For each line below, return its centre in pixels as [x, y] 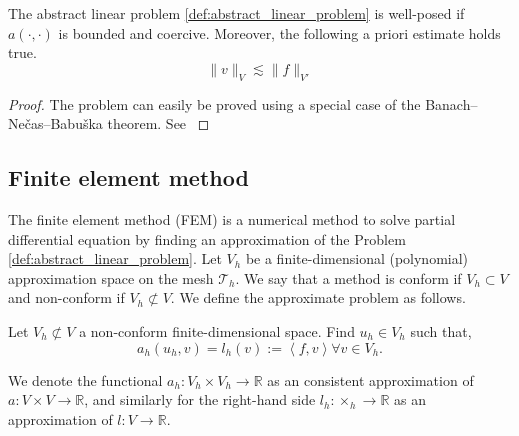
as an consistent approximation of [370, 379]
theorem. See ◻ [158, 123]
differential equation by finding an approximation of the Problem [207, 238]
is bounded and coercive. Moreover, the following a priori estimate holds [279, 32]
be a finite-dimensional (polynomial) [357, 258]
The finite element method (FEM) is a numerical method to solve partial [232, 218]
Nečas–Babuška [55, 123]
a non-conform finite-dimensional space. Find [217, 330]
